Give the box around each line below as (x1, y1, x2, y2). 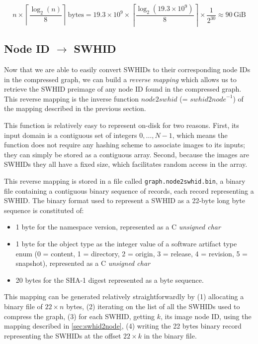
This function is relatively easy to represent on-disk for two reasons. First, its (4, 120, 239, 130)
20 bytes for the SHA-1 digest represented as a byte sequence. (15, 274, 204, 285)
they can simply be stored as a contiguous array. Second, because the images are (4, 149, 249, 159)
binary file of (4, 301, 43, 312)
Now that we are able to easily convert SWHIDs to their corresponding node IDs (4, 64, 251, 75)
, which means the (172, 129, 228, 140)
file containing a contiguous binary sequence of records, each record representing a (4, 185, 254, 196)
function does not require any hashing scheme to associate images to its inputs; (4, 139, 245, 150)
